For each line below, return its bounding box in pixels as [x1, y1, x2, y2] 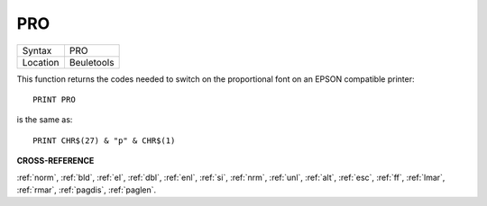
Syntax [22, 44, 52, 57]
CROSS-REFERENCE [16, 156, 95, 166]
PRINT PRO [32, 94, 76, 104]
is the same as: [16, 114, 73, 125]
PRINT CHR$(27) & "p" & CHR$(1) [32, 135, 176, 146]
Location [22, 56, 60, 68]
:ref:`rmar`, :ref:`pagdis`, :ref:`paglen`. [16, 184, 157, 195]
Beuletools [69, 56, 115, 68]
